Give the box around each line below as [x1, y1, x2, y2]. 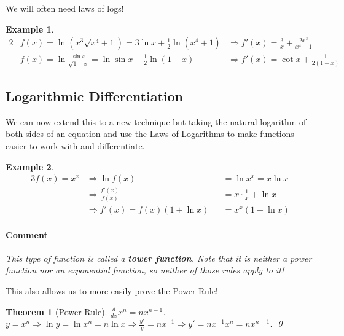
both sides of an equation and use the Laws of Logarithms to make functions [6, 127, 294, 140]
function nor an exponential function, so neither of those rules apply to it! [6, 264, 284, 276]
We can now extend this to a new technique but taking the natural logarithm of [6, 115, 307, 128]
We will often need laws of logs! [6, 2, 124, 14]
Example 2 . [6, 160, 54, 173]
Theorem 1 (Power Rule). [6, 305, 107, 318]
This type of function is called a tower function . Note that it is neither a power [6, 251, 312, 264]
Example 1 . [6, 22, 54, 35]
